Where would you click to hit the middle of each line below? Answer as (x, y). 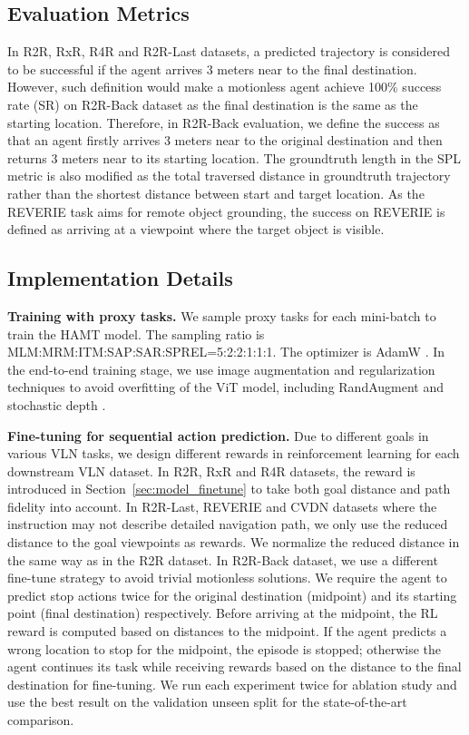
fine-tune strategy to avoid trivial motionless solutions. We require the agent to (227, 578)
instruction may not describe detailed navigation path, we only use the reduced (228, 524)
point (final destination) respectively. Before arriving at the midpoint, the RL (223, 613)
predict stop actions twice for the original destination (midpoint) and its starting (232, 595)
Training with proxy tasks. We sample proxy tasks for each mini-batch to (222, 315)
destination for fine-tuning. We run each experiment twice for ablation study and (232, 684)
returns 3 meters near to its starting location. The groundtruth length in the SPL (234, 157)
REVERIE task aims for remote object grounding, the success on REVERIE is (226, 211)
